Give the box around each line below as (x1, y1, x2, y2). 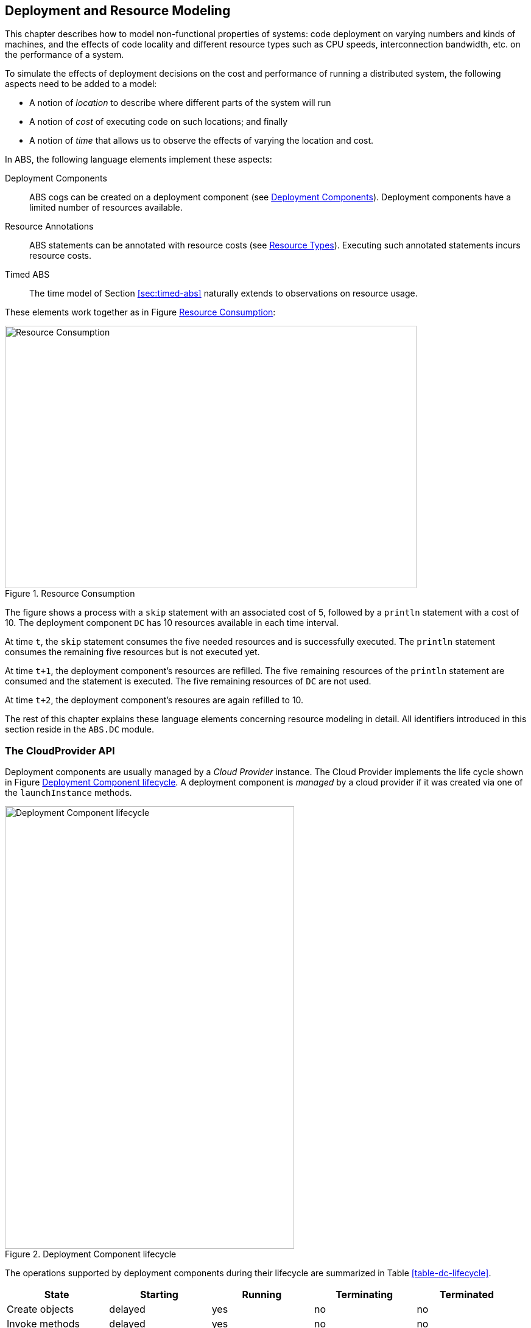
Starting (140, 1288, 178, 1301)
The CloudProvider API (5, 744, 115, 757)
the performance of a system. (5, 49, 124, 60)
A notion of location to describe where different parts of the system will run (29, 97, 331, 108)
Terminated (439, 1288, 494, 1301)
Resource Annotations (5, 221, 94, 232)
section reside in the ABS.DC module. (5, 724, 154, 735)
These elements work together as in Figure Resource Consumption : (5, 307, 276, 318)
